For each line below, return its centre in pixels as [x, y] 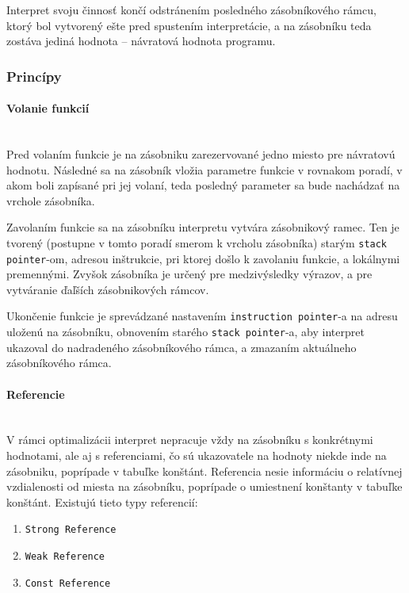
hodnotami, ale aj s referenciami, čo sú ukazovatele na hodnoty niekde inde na [197, 455]
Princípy [34, 76]
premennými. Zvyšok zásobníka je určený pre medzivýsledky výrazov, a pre [189, 274]
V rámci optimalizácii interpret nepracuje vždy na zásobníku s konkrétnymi [190, 440]
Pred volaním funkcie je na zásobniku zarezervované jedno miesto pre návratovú [201, 154]
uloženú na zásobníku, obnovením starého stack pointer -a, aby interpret [185, 332]
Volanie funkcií [48, 108]
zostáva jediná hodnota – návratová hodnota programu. [141, 41]
